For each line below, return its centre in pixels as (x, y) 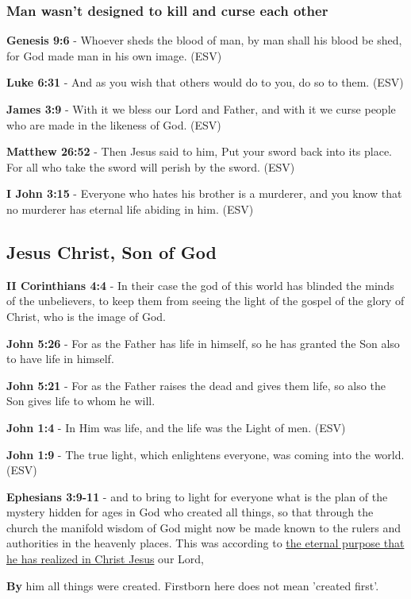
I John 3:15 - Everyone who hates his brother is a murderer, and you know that (204, 193)
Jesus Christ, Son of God (111, 251)
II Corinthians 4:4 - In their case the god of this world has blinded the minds (200, 285)
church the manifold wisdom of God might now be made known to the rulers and (204, 527)
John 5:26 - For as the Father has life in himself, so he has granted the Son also (203, 343)
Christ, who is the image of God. (86, 316)
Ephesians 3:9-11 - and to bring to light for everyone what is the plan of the (197, 496)
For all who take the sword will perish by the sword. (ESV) (151, 166)
